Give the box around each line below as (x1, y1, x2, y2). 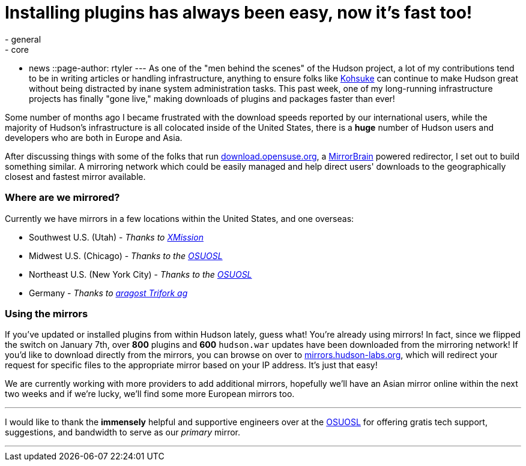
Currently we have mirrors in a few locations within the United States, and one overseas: (5, 213, 354, 224)
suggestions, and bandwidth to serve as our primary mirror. (5, 427, 241, 438)
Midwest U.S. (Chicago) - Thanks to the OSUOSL (29, 250, 223, 261)
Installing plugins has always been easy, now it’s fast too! (5, 2, 473, 23)
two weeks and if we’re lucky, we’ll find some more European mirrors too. (5, 389, 295, 399)
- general (5, 34, 41, 44)
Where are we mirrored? (5, 191, 120, 204)
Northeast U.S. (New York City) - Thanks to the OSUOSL (29, 269, 252, 279)
